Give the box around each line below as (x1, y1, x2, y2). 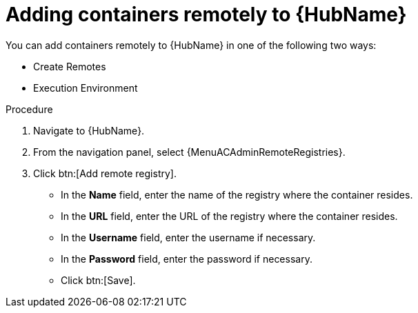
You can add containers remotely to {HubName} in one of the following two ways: (6, 39, 377, 51)
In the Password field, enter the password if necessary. (61, 252, 312, 265)
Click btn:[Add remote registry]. (33, 167, 177, 179)
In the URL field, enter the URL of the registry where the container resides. (61, 210, 398, 222)
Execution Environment (33, 81, 138, 94)
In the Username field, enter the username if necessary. (61, 231, 316, 243)
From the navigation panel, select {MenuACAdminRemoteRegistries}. (33, 145, 346, 158)
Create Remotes (33, 60, 106, 72)
